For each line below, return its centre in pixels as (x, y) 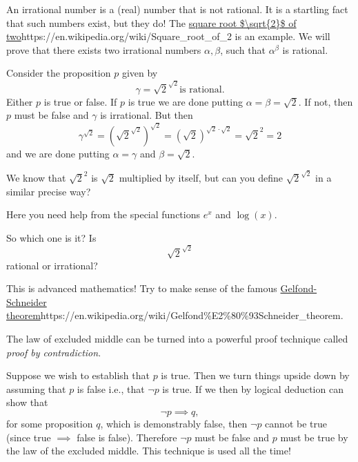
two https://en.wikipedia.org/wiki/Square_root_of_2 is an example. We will (168, 36)
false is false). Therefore (127, 437)
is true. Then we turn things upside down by (255, 375)
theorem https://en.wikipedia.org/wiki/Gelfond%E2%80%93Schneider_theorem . (175, 315)
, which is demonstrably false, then (174, 424)
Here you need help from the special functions (103, 214)
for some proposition (50, 424)
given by (140, 73)
